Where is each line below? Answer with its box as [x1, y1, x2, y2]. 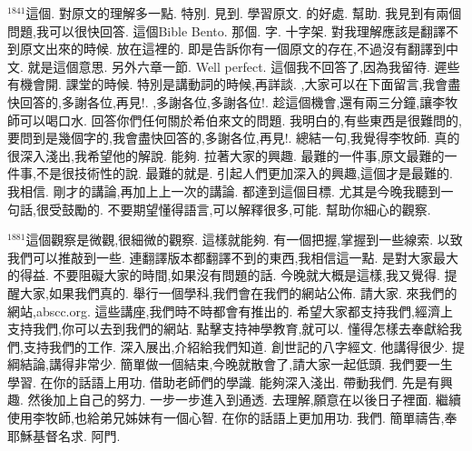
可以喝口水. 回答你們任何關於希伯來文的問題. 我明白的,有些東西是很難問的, [19, 110, 462, 129]
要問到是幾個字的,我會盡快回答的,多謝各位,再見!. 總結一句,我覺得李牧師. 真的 [7, 128, 460, 147]
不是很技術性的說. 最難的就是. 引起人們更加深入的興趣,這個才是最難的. [35, 164, 453, 183]
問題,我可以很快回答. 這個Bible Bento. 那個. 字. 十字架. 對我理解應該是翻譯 [7, 21, 446, 40]
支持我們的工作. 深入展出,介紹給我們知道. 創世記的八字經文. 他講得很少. [23, 336, 448, 356]
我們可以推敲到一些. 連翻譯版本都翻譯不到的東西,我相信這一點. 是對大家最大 [7, 247, 458, 266]
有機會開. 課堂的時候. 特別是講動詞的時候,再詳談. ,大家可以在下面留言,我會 [7, 75, 448, 94]
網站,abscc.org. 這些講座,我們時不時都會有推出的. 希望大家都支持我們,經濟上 [7, 301, 453, 320]
